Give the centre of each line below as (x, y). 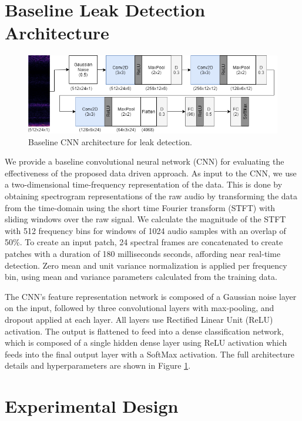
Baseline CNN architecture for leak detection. (110, 141)
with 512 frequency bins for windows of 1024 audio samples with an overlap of (145, 230)
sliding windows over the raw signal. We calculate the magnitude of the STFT (145, 219)
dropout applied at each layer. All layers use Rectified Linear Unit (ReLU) (139, 319)
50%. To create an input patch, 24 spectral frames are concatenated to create (144, 242)
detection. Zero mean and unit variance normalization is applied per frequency (146, 265)
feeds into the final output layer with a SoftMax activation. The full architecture (150, 354)
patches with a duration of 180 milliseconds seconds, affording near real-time (143, 253)
